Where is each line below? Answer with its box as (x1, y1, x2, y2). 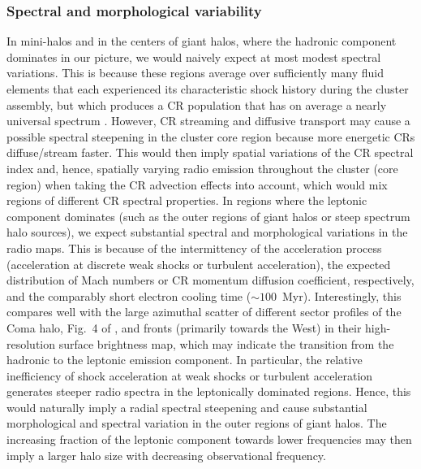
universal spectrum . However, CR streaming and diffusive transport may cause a (6, 112, 410, 129)
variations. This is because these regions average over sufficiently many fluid (6, 64, 384, 81)
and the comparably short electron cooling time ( (6, 287, 251, 304)
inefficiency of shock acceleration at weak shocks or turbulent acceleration (6, 367, 373, 384)
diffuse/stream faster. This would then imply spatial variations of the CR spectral (6, 144, 414, 161)
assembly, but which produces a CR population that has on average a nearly (6, 96, 387, 113)
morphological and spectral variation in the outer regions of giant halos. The (6, 415, 387, 432)
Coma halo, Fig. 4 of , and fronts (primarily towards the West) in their (6, 319, 362, 336)
